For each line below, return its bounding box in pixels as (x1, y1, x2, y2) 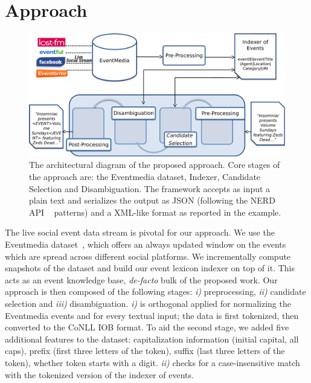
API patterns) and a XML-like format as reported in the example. (29, 205, 281, 218)
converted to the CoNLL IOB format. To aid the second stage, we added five (5, 321, 289, 333)
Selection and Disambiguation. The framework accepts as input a (29, 182, 271, 195)
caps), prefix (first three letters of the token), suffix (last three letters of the (5, 344, 285, 357)
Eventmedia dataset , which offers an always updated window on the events (5, 238, 286, 250)
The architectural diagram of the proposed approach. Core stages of (29, 158, 280, 171)
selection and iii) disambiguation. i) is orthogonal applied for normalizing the (5, 297, 291, 309)
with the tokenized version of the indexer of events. (5, 368, 194, 381)
